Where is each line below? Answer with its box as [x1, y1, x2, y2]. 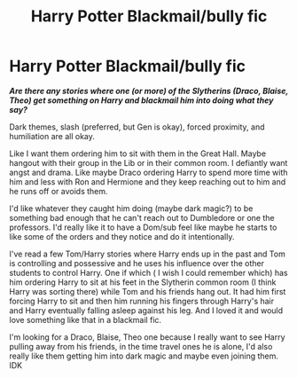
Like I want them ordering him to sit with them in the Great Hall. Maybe [9, 148, 267, 159]
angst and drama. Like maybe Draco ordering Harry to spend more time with [9, 167, 288, 177]
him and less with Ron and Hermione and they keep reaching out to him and [9, 176, 286, 187]
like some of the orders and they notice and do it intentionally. [9, 231, 235, 241]
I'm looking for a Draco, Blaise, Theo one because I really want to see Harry [9, 331, 285, 343]
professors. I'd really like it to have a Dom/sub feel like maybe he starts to [9, 222, 277, 232]
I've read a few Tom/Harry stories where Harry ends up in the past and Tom [9, 248, 285, 259]
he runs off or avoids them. [9, 185, 108, 196]
